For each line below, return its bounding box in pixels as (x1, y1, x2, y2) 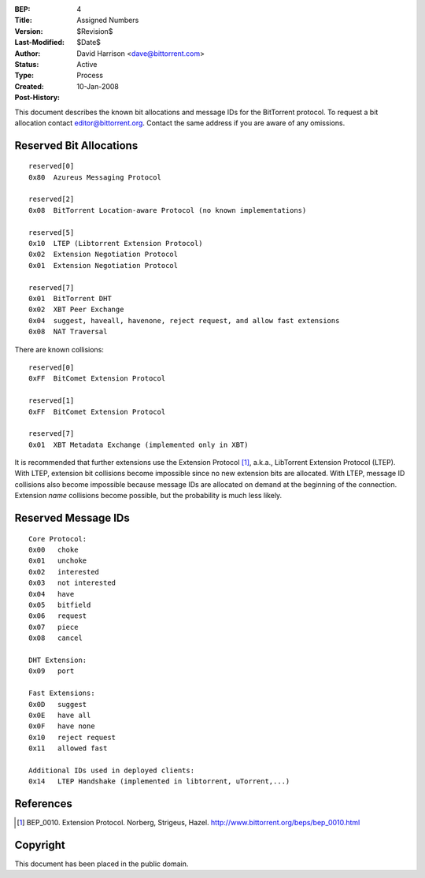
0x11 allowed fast (28, 744, 108, 753)
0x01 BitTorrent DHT (28, 294, 112, 303)
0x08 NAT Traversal (28, 327, 108, 337)
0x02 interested (28, 567, 100, 576)
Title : (14, 16, 33, 25)
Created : (14, 81, 45, 91)
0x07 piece (28, 623, 79, 631)
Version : (14, 26, 43, 35)
